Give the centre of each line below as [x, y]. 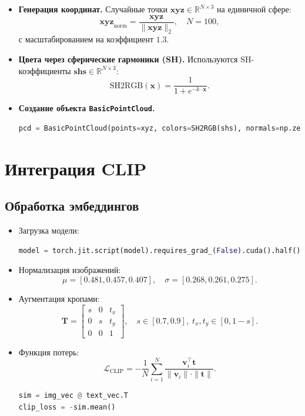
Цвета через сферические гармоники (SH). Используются [128, 59]
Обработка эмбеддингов [72, 206]
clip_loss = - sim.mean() [67, 407]
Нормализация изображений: [70, 270]
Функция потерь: [49, 352]
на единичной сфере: [254, 9]
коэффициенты [45, 70]
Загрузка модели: [49, 230]
